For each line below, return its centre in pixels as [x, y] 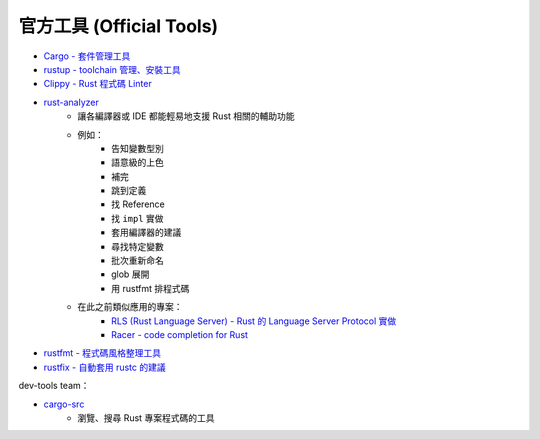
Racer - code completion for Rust [180, 334]
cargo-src [64, 404]
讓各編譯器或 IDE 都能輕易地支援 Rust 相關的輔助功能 [186, 116]
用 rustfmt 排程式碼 [150, 288]
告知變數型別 [137, 148]
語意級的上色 [137, 162]
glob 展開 [130, 274]
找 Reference [138, 204]
